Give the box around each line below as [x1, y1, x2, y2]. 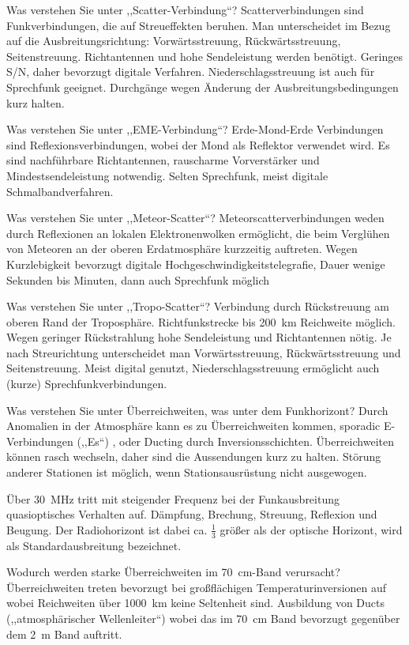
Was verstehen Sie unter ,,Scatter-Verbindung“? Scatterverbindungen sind [6, 2, 364, 17]
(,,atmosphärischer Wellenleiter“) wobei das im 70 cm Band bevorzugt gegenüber [6, 610, 400, 627]
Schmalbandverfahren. [6, 183, 114, 199]
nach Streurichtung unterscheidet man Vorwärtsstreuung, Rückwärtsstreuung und [6, 344, 401, 360]
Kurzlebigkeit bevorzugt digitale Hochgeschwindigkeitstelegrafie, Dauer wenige [6, 255, 385, 272]
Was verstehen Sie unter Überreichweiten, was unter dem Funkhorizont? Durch [6, 402, 388, 418]
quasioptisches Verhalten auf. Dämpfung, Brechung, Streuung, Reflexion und [6, 506, 377, 522]
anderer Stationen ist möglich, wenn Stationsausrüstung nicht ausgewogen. [6, 464, 367, 481]
